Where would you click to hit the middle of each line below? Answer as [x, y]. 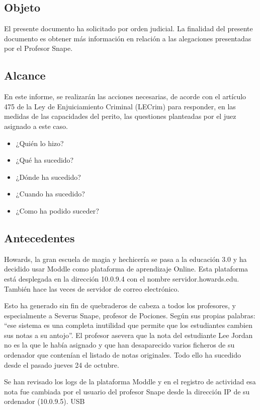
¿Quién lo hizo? [40, 143]
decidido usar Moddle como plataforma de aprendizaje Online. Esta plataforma [126, 269]
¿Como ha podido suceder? [57, 210]
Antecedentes [39, 237]
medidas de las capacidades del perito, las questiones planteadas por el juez [120, 116]
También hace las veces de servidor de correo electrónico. [92, 288]
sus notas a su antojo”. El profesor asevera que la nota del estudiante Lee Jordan [128, 335]
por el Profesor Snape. [38, 48]
